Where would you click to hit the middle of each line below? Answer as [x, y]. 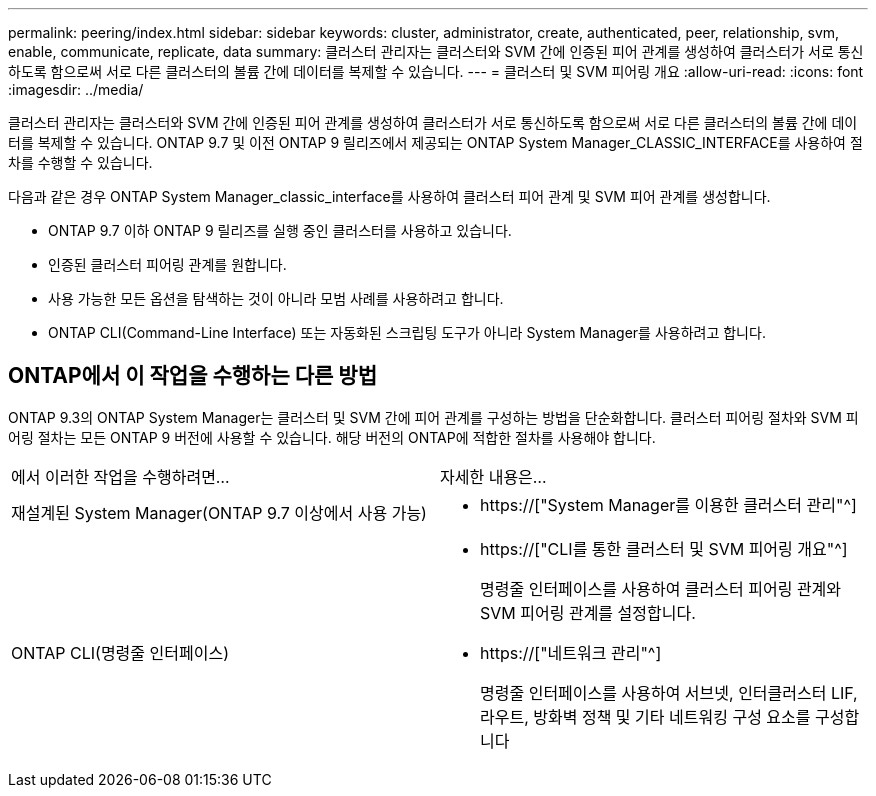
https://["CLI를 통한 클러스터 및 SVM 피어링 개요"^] [664, 548]
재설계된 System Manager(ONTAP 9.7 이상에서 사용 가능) [219, 512]
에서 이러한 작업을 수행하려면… [120, 476]
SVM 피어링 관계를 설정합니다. [588, 612]
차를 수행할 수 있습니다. [80, 162]
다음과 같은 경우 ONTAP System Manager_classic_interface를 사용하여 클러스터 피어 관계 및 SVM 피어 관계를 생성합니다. [389, 196]
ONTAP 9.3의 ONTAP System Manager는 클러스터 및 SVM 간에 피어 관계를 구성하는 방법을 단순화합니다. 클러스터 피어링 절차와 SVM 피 [433, 417]
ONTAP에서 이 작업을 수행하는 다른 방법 [192, 376]
